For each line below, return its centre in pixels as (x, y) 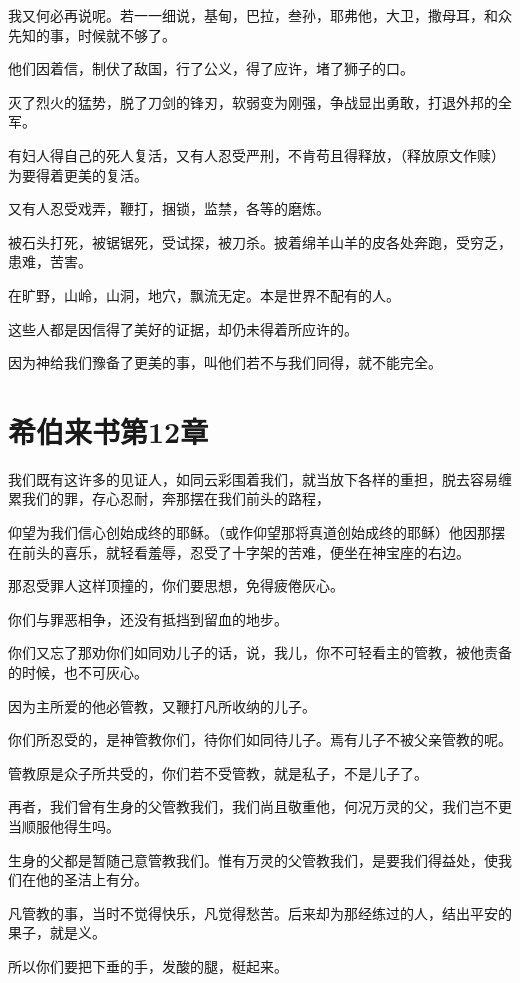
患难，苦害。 (50, 261)
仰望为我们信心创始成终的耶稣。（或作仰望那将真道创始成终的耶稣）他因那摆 (256, 532)
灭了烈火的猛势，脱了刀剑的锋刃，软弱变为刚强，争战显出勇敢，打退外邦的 (253, 101)
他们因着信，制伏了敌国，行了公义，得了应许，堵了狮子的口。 (211, 68)
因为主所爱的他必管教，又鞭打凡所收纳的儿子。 (162, 705)
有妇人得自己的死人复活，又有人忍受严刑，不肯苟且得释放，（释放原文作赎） (256, 154)
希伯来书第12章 (108, 430)
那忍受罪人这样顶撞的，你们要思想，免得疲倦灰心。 (176, 585)
